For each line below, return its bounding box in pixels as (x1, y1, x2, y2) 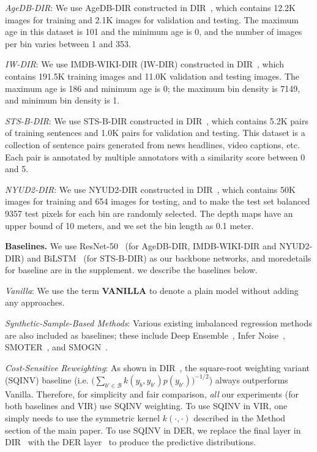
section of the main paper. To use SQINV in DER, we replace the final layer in (5, 423, 301, 436)
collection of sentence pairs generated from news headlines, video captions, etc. (5, 138, 300, 151)
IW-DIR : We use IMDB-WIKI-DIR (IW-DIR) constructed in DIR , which (5, 58, 284, 70)
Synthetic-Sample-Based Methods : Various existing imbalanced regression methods (5, 317, 312, 330)
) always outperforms (209, 373, 288, 386)
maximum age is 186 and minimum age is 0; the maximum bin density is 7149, (5, 81, 300, 94)
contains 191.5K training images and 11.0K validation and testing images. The (5, 69, 300, 82)
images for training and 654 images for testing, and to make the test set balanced (5, 195, 310, 208)
